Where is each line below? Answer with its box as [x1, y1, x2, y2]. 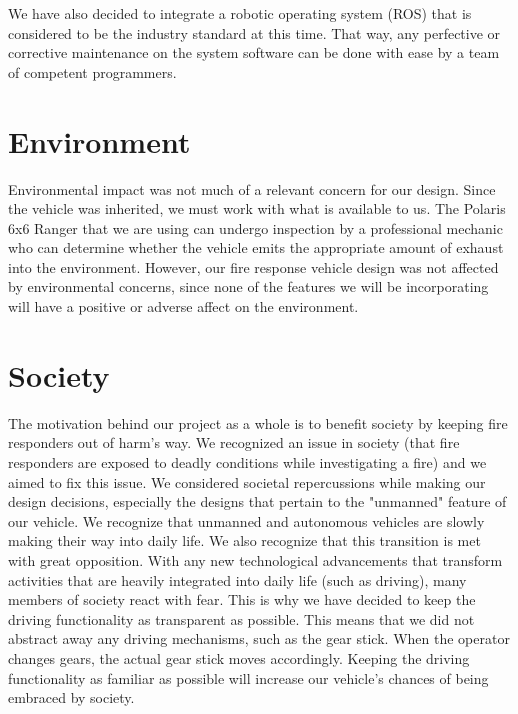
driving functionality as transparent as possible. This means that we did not [8, 608, 475, 629]
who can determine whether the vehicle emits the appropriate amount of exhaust [8, 237, 504, 258]
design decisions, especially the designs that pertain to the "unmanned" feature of [8, 491, 507, 512]
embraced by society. [8, 687, 135, 708]
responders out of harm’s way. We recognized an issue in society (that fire [8, 432, 460, 453]
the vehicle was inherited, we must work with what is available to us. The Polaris [8, 198, 506, 219]
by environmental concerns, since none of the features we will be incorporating [8, 276, 489, 297]
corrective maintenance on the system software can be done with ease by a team [8, 42, 500, 63]
